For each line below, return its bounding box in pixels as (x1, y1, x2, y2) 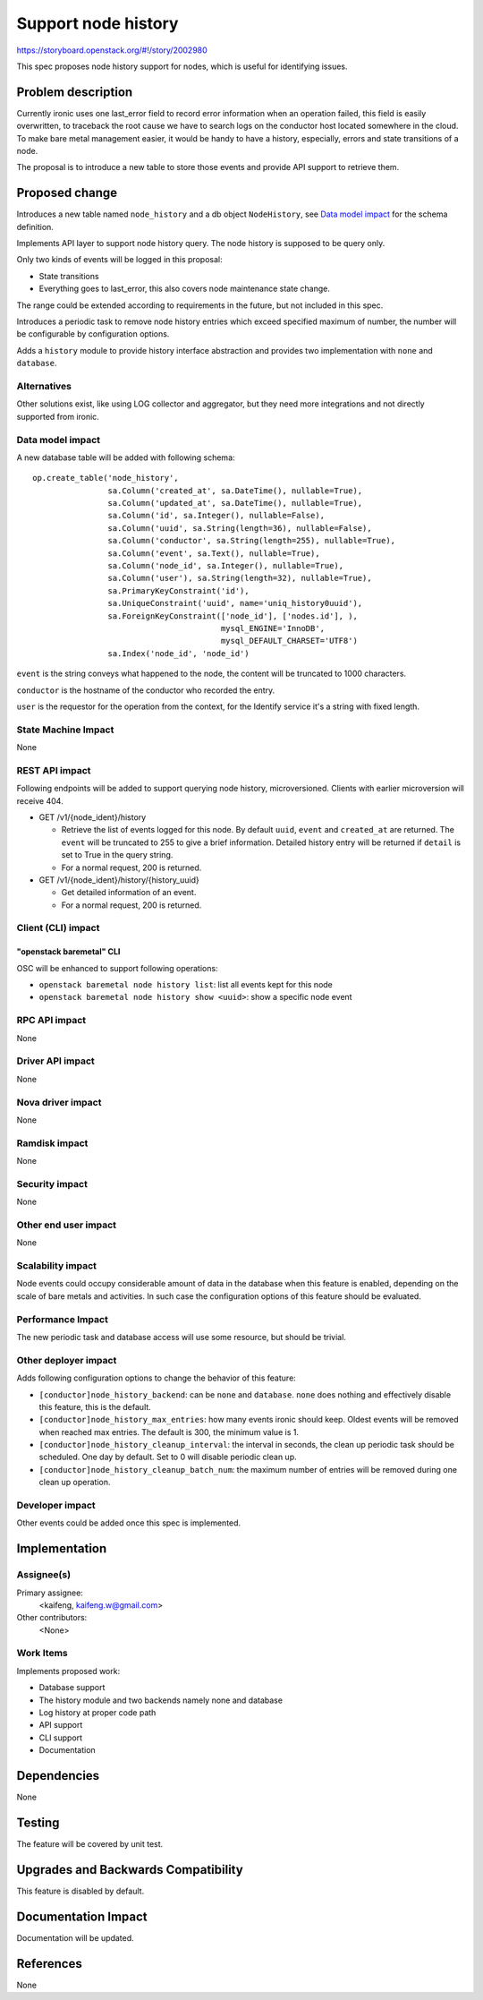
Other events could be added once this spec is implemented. (16, 1517, 241, 1528)
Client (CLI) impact (16, 922, 100, 935)
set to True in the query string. (61, 850, 174, 860)
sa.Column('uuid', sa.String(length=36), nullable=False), (107, 523, 372, 533)
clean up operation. (38, 1477, 111, 1488)
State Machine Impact (16, 723, 114, 736)
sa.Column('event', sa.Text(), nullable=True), (107, 548, 321, 559)
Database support (38, 1682, 106, 1693)
